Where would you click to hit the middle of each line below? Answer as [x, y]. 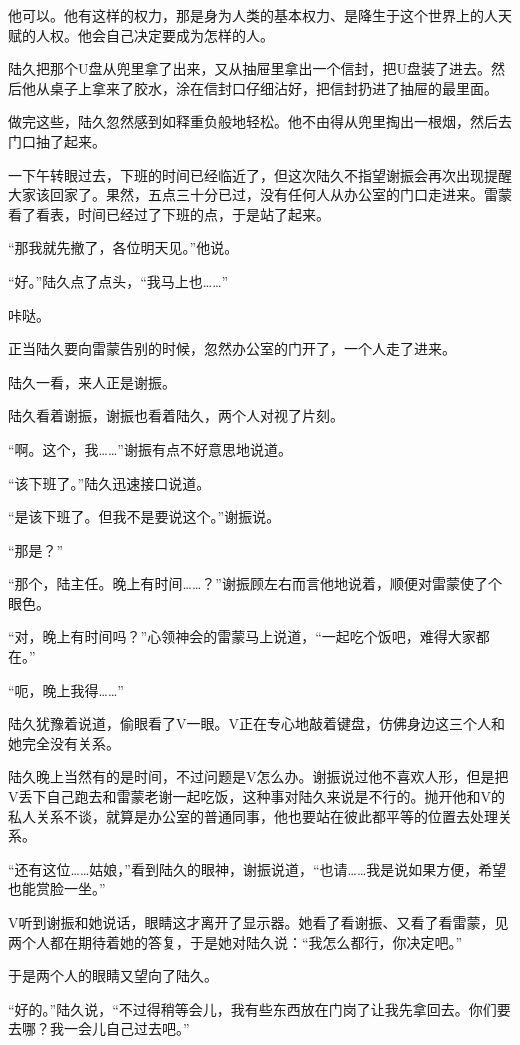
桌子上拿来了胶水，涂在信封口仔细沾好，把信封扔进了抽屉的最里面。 [273, 87]
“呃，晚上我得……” [66, 689]
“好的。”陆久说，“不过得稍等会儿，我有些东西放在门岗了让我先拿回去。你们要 [259, 1008]
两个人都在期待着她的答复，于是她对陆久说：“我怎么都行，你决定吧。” [235, 941]
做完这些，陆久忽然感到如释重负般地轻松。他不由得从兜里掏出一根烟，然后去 [260, 121]
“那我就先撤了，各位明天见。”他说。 [123, 247]
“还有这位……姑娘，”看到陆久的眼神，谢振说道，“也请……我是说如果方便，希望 [257, 868]
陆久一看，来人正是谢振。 [92, 381]
